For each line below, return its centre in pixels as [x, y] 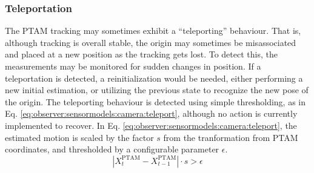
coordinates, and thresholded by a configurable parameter [112, 149]
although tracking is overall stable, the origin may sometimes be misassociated [151, 42]
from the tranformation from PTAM [231, 137]
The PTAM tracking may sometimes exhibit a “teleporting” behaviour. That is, [153, 31]
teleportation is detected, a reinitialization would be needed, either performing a [154, 78]
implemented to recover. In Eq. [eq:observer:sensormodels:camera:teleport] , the [151, 125]
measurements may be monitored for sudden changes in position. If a [133, 66]
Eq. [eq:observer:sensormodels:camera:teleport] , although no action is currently [151, 113]
